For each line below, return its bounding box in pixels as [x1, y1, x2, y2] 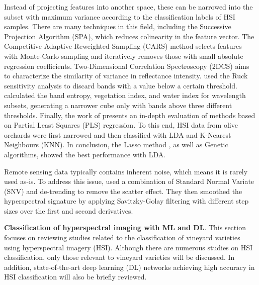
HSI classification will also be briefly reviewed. [4, 271, 147, 282]
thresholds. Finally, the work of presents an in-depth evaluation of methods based [4, 110, 255, 120]
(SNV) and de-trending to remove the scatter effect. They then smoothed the [4, 185, 242, 196]
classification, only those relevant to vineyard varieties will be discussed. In [4, 252, 235, 262]
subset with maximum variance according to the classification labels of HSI [4, 11, 235, 22]
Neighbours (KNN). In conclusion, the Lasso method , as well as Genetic [4, 139, 228, 150]
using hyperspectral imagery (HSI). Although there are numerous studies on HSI [4, 242, 253, 252]
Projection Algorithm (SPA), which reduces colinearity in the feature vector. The [4, 31, 254, 41]
